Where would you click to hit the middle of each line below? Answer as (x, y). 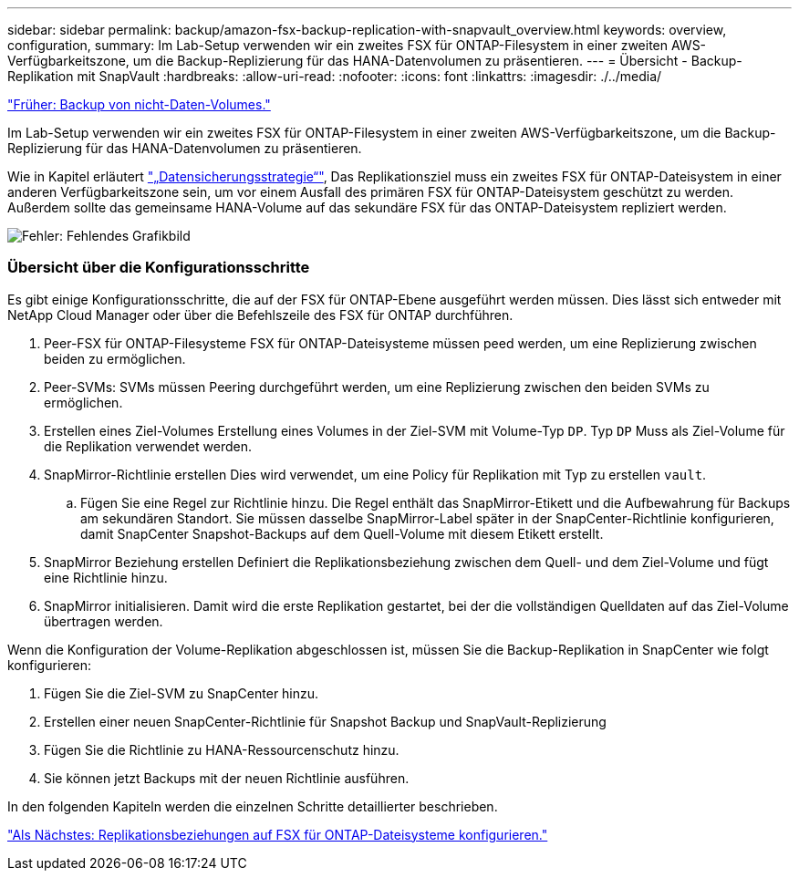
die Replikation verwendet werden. (148, 446)
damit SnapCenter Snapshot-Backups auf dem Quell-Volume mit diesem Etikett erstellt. (342, 533)
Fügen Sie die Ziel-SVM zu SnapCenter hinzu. (182, 693)
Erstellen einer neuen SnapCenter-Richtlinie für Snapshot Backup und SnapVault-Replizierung (325, 721)
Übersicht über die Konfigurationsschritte (159, 268)
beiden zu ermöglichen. (115, 358)
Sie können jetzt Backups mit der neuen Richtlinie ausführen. (227, 778)
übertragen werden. (104, 621)
